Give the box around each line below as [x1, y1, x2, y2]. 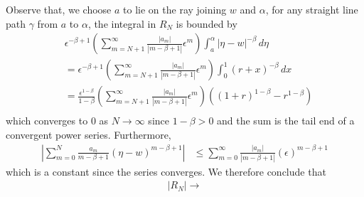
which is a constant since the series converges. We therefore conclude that [6, 164, 326, 179]
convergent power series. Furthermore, [6, 127, 171, 142]
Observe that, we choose [6, 2, 112, 16]
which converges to [6, 113, 88, 128]
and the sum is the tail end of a [217, 113, 355, 128]
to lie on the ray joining [123, 2, 227, 16]
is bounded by [176, 16, 237, 31]
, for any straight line [265, 2, 358, 16]
